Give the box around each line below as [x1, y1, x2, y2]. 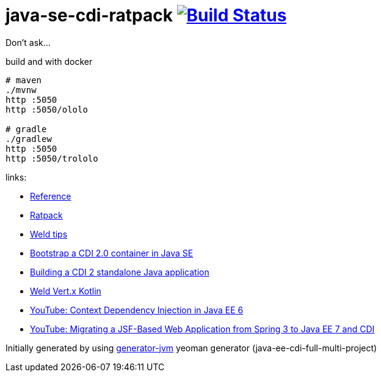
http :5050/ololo [5, 104, 88, 114]
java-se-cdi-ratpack [5, 5, 173, 26]
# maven [5, 75, 42, 85]
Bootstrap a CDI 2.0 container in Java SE [30, 247, 194, 258]
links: [5, 171, 27, 182]
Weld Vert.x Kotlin [30, 285, 101, 296]
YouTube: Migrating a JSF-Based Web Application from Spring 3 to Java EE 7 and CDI [30, 323, 375, 334]
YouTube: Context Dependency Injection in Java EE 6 [30, 304, 244, 315]
